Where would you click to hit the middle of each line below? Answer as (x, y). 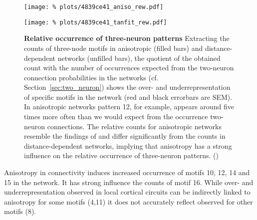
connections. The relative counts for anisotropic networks (134, 126)
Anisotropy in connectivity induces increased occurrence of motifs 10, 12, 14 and (127, 172)
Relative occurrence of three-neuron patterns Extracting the (127, 38)
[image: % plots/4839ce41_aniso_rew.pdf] (94, 7)
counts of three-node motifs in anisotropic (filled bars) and (114, 48)
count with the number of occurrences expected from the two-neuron (129, 68)
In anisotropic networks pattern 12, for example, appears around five (129, 107)
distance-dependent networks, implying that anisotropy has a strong (128, 145)
